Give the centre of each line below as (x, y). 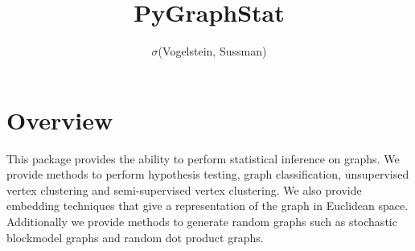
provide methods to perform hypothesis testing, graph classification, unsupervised (208, 174)
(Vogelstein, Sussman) (212, 51)
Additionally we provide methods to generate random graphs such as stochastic (202, 222)
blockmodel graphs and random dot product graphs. (135, 237)
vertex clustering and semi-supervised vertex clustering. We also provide (184, 189)
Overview (60, 119)
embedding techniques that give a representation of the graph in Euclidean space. (207, 206)
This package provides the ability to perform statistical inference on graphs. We (203, 158)
